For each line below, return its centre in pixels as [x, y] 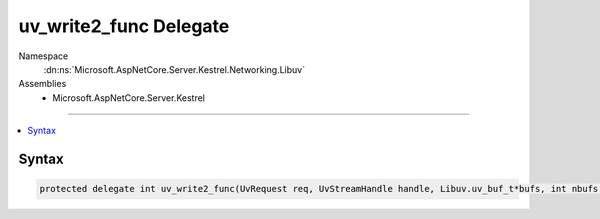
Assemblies [42, 84]
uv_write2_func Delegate [124, 26]
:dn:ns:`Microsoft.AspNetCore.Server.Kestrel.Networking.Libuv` [174, 69]
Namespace [43, 56]
